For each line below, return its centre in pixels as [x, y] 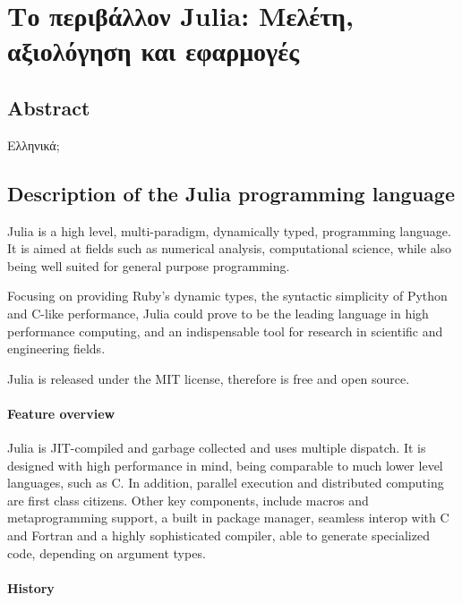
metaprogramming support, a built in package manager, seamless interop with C [228, 518]
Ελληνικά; [34, 144]
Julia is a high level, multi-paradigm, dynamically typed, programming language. [229, 230]
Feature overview [61, 413]
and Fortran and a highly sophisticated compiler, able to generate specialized [218, 535]
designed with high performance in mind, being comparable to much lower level [225, 465]
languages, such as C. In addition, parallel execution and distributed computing [226, 483]
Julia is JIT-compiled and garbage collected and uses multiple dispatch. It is [217, 448]
